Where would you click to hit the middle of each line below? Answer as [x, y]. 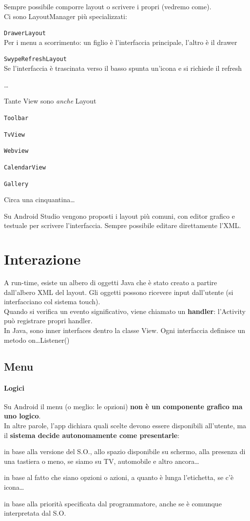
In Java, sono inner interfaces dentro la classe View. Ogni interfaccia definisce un [125, 330]
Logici [14, 387]
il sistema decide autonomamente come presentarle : [92, 435]
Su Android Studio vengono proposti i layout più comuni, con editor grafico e [119, 216]
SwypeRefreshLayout [35, 59]
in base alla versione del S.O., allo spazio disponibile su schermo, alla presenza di [125, 451]
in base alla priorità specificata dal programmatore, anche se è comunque [113, 503]
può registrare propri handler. [48, 321]
